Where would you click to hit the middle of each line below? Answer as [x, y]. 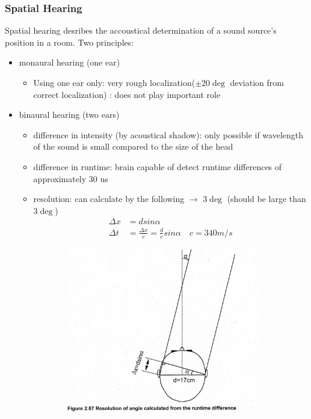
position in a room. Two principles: [69, 42]
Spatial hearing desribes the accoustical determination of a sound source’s [141, 30]
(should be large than [266, 199]
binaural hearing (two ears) [69, 115]
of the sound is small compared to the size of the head [133, 146]
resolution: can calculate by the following [109, 199]
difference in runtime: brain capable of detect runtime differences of [158, 166]
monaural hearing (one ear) [69, 62]
